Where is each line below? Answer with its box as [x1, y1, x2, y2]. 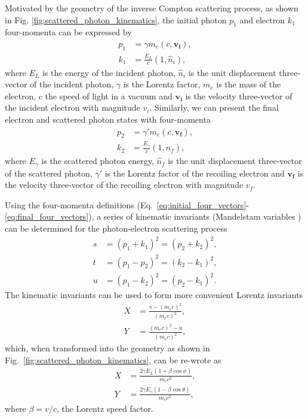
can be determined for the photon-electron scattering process [5, 221, 227, 234]
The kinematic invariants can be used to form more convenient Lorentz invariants [5, 289, 303, 301]
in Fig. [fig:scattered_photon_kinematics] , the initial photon [5, 13, 227, 26]
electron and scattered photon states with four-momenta [5, 113, 211, 125]
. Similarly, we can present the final [149, 101, 279, 114]
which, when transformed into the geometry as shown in [5, 342, 210, 354]
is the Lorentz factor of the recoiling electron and [104, 166, 285, 179]
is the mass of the [216, 78, 281, 90]
